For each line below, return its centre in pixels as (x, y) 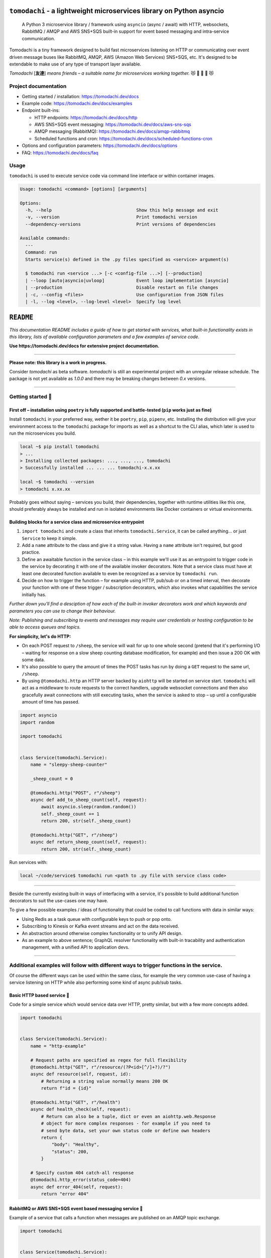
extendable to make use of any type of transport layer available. (75, 64)
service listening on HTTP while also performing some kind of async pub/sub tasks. (96, 982)
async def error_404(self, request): (77, 1187)
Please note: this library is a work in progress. (58, 362)
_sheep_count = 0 (52, 778)
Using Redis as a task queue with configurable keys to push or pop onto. (97, 919)
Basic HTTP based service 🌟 (39, 995)
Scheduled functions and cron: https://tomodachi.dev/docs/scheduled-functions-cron (123, 138)
